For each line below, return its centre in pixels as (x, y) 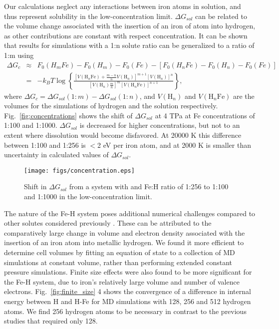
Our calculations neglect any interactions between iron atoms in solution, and (123, 6)
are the (244, 96)
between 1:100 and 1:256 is (45, 145)
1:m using (19, 55)
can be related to (221, 16)
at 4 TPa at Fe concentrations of (205, 115)
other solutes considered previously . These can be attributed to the (108, 223)
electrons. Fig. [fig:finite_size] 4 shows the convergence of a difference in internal (128, 291)
